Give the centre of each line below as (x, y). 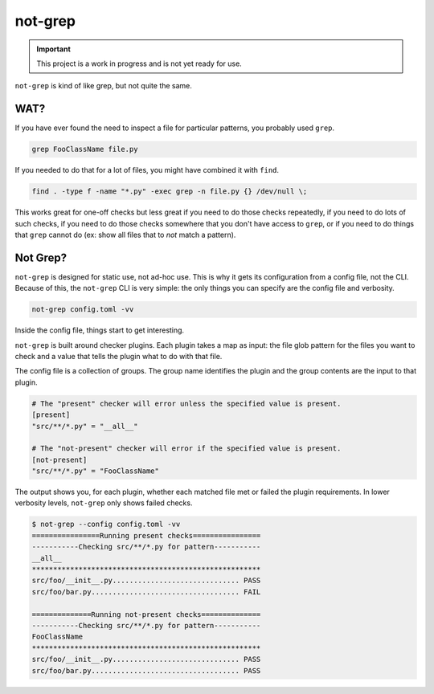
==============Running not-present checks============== (146, 614)
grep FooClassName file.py (85, 149)
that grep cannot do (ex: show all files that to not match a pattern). (125, 235)
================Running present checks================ (146, 535)
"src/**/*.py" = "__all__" (85, 426)
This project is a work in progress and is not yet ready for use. (139, 63)
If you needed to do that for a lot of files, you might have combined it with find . (147, 170)
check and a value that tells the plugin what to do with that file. (119, 356)
